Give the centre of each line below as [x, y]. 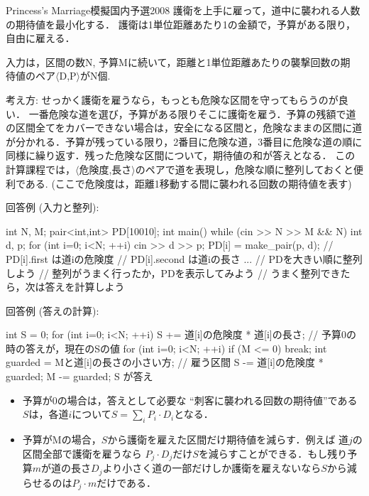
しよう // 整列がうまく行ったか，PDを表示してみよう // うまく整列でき [173, 273]
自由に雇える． [40, 38]
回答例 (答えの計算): [53, 310]
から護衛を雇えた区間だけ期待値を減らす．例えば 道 [228, 440]
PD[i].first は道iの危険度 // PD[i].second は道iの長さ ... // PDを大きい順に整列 [184, 258]
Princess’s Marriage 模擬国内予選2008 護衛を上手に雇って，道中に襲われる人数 [183, 10]
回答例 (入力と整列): [53, 207]
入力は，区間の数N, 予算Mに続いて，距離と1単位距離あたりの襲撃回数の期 [178, 61]
